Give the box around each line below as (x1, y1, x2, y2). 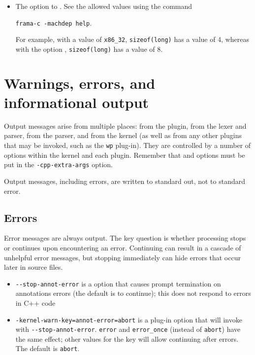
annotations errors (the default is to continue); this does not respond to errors (15, 288, 251, 298)
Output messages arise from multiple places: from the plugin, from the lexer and (4, 120, 247, 131)
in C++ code (15, 297, 56, 308)
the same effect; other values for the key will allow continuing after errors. (15, 333, 239, 344)
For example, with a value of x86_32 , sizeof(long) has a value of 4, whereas (15, 34, 250, 44)
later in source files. (4, 262, 63, 272)
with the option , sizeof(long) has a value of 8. (15, 43, 163, 54)
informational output (4, 92, 149, 112)
